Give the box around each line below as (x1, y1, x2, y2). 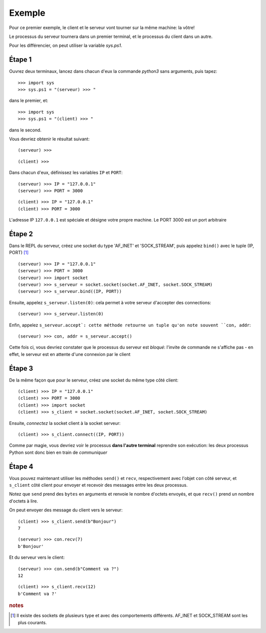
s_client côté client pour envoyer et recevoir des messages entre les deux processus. (9, 482, 188, 488)
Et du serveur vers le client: (9, 554, 65, 561)
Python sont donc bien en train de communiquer (9, 449, 108, 455)
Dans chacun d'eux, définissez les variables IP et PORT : (9, 170, 123, 176)
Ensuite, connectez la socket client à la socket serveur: (9, 420, 121, 426)
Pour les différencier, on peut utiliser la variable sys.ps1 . (9, 42, 123, 49)
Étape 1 (9, 56, 32, 64)
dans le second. (9, 127, 42, 133)
